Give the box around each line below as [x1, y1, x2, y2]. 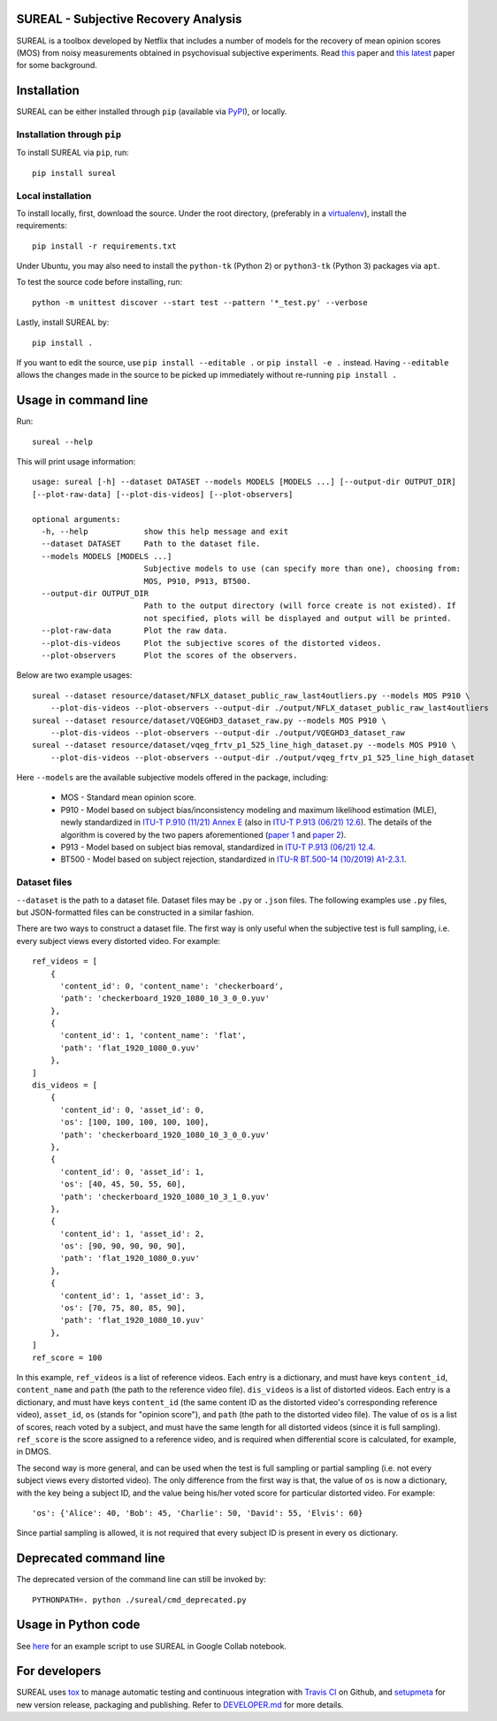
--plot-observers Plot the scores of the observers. [41, 650, 298, 660]
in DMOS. [16, 1447, 52, 1457]
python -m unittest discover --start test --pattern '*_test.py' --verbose [32, 297, 368, 307]
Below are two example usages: [16, 670, 133, 680]
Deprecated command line [16, 1551, 165, 1566]
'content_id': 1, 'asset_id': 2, [59, 1228, 205, 1239]
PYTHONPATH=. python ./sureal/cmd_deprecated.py [32, 1594, 247, 1605]
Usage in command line [16, 393, 149, 408]
